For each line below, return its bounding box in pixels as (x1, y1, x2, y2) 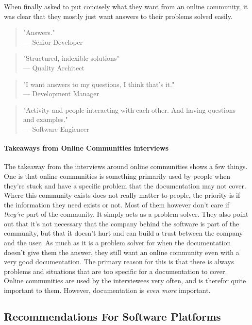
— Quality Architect (23, 62, 84, 72)
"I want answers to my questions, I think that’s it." (23, 79, 175, 89)
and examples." (23, 114, 68, 124)
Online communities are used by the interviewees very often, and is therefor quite (4, 275, 246, 286)
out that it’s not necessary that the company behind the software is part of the (4, 218, 239, 228)
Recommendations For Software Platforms (4, 309, 221, 324)
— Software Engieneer (23, 123, 89, 134)
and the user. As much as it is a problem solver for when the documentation (4, 238, 231, 248)
